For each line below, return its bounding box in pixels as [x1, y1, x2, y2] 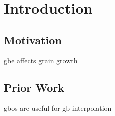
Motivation [4, 32, 62, 47]
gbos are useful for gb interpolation [4, 103, 112, 113]
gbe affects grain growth [4, 55, 78, 65]
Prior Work [4, 79, 64, 95]
